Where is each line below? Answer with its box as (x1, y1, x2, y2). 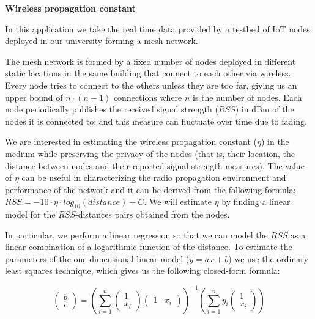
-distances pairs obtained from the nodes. (75, 208, 230, 221)
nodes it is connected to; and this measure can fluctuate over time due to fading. (5, 114, 307, 127)
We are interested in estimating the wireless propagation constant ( (5, 135, 257, 148)
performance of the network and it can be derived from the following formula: (5, 183, 296, 196)
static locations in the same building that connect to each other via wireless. (5, 67, 291, 79)
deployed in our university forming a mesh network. (5, 34, 198, 47)
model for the (5, 208, 56, 221)
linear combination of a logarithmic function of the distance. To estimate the (5, 240, 292, 253)
